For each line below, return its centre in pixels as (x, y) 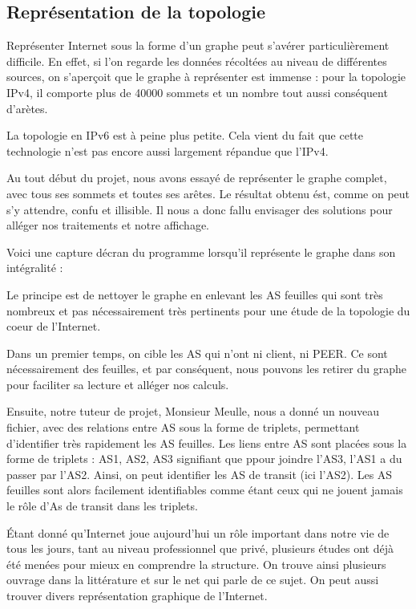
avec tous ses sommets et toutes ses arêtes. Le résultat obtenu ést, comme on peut (208, 193)
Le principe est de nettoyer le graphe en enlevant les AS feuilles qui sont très (195, 294)
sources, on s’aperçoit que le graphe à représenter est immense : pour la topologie (206, 77)
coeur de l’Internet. (54, 326)
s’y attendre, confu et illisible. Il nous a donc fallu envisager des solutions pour (200, 209)
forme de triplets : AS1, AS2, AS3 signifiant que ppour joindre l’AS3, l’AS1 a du (204, 459)
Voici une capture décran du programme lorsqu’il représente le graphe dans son (201, 252)
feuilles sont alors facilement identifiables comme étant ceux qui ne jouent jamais (205, 490)
